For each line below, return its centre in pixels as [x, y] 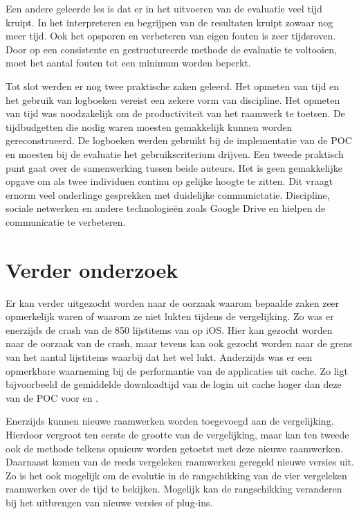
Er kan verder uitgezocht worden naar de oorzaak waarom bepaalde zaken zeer [173, 302]
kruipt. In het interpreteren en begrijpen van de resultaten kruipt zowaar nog [169, 22]
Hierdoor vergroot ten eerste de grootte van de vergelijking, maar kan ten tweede [177, 434]
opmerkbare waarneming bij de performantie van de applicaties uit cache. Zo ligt [177, 370]
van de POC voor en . [52, 397]
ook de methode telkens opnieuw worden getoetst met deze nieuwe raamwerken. [174, 448]
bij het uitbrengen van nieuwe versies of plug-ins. [109, 502]
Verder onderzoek [92, 269]
